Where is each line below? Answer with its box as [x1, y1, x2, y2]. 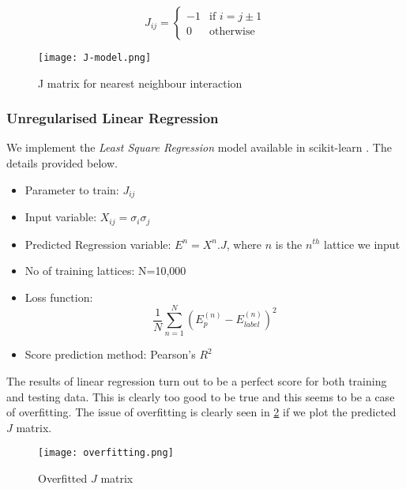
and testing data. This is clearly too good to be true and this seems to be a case [6, 388, 395, 404]
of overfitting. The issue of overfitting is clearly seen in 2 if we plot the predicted [6, 404, 397, 420]
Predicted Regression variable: [24, 235, 171, 252]
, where [226, 235, 262, 252]
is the [275, 235, 303, 252]
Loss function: [24, 288, 93, 305]
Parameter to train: [24, 181, 119, 197]
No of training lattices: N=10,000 [24, 262, 186, 279]
